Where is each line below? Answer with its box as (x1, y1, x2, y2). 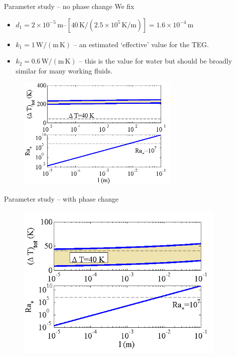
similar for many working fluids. (15, 65, 113, 75)
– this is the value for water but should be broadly (79, 56, 232, 66)
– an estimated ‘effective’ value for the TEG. (73, 39, 209, 49)
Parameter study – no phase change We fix (4, 1, 134, 11)
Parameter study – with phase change (4, 194, 119, 204)
